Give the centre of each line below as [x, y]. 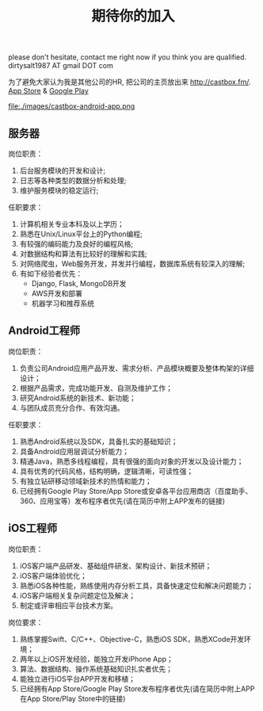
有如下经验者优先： [51, 273]
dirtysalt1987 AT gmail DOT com [61, 66]
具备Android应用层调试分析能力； [74, 451]
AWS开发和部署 [57, 293]
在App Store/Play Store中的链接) [72, 698]
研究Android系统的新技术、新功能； [78, 398]
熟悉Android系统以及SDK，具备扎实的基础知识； [99, 442]
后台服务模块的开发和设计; [63, 170]
